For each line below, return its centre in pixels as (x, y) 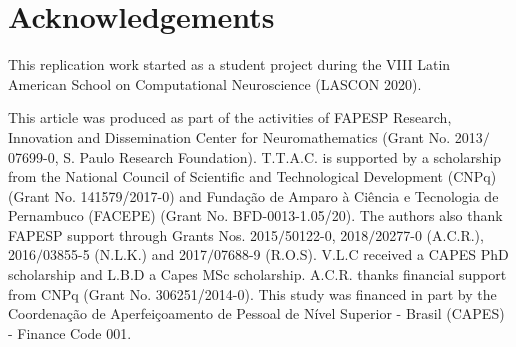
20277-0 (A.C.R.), (429, 234)
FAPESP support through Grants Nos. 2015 (143, 234)
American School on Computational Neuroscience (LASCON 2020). (215, 83)
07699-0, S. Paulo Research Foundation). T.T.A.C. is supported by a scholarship (255, 156)
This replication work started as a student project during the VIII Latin (229, 64)
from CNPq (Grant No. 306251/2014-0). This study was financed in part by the (252, 293)
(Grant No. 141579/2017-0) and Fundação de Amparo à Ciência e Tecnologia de (253, 195)
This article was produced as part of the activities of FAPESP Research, (230, 117)
